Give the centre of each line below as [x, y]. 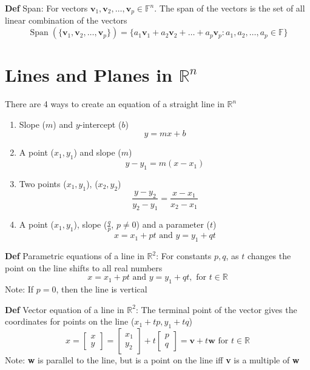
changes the [269, 256]
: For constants [184, 256]
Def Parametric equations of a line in [75, 256]
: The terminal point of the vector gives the [216, 309]
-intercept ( [101, 124]
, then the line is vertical [102, 289]
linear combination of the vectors [66, 20]
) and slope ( [97, 152]
